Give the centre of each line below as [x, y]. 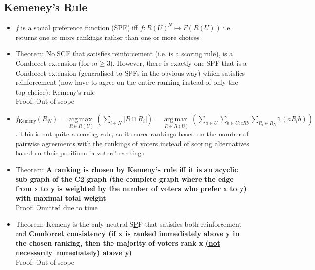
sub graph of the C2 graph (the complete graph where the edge [124, 179]
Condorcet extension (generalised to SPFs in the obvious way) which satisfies [130, 72]
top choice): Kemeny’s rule [55, 91]
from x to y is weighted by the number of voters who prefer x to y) [131, 188]
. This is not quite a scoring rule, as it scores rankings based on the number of [132, 134]
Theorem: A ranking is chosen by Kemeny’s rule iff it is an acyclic [127, 169]
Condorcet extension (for [52, 63]
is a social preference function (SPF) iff [80, 28]
